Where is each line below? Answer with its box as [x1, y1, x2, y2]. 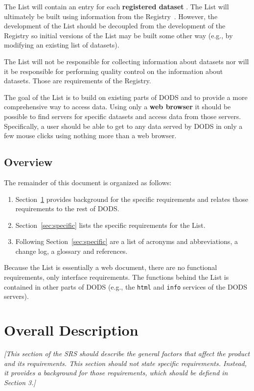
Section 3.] [4, 377, 36, 387]
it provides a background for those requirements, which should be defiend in [4, 367, 228, 378]
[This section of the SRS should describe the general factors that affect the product [4, 348, 250, 359]
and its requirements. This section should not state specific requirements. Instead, [4, 358, 247, 368]
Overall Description [4, 320, 139, 340]
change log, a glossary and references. [15, 245, 128, 256]
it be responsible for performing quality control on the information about [4, 66, 223, 76]
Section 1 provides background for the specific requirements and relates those [15, 194, 248, 204]
